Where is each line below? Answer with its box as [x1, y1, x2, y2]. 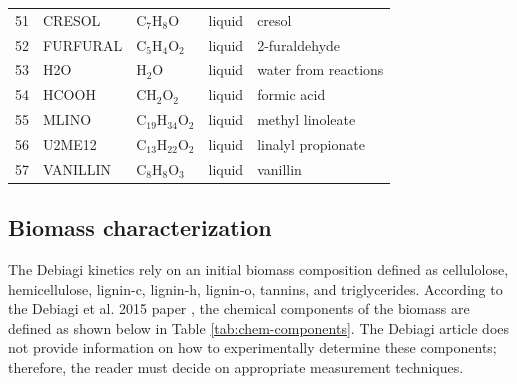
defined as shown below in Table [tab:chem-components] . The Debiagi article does [8, 317, 510, 338]
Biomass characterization [8, 212, 272, 243]
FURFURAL [43, 34, 123, 55]
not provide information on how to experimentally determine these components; [8, 337, 497, 358]
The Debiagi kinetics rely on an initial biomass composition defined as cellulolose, [8, 259, 509, 280]
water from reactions [257, 59, 384, 80]
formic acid [257, 84, 326, 105]
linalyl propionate [257, 133, 365, 154]
